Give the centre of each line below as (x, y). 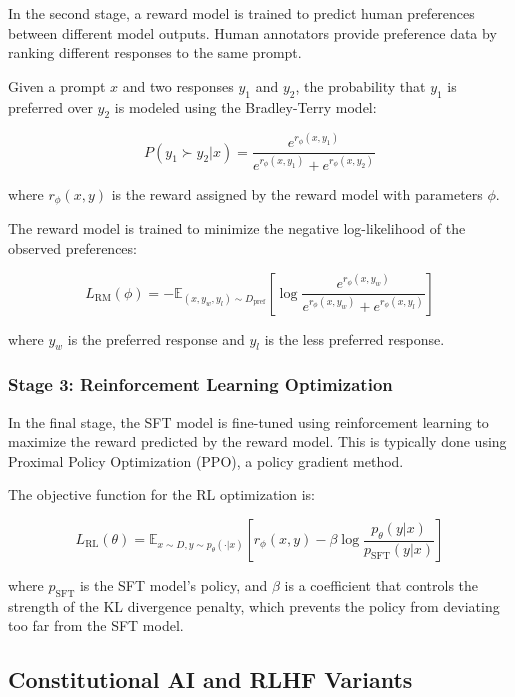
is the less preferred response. (354, 338)
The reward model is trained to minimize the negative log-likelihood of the (237, 228)
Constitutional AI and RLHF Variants (210, 679)
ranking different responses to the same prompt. (155, 52)
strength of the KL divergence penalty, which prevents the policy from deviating (254, 605)
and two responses (178, 85)
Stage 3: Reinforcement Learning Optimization (200, 384)
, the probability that (360, 85)
